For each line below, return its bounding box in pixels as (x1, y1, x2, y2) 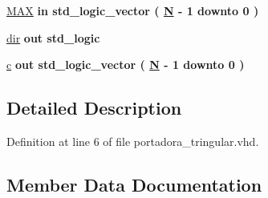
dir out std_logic (6, 29, 100, 46)
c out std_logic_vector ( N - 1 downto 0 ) (6, 56, 245, 73)
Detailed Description (6, 95, 182, 120)
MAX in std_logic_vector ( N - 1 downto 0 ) (6, 2, 259, 18)
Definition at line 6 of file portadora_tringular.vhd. (6, 132, 259, 149)
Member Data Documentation (6, 172, 262, 196)
